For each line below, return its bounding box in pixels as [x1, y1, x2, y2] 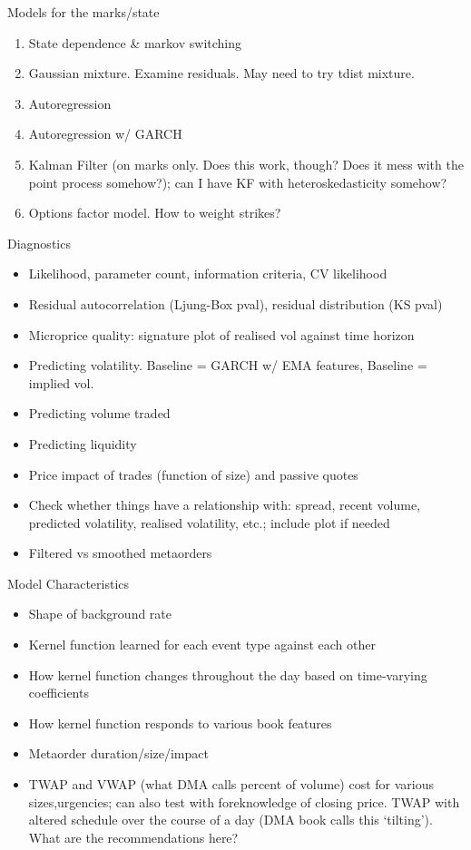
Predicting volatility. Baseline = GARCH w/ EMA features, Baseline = [28, 356, 427, 375]
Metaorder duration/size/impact [28, 744, 209, 763]
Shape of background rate [28, 604, 172, 623]
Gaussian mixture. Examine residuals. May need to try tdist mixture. [28, 64, 415, 83]
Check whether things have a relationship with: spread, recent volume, [28, 495, 421, 514]
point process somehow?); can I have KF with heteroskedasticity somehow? [28, 172, 447, 191]
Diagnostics [7, 233, 71, 252]
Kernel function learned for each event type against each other [28, 635, 376, 654]
